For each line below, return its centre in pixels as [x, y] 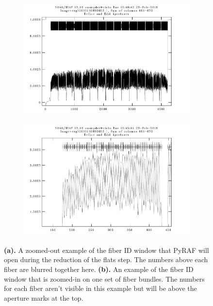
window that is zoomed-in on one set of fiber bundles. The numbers [104, 278]
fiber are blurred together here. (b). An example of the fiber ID [99, 269]
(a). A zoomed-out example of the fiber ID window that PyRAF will [106, 250]
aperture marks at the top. [44, 297]
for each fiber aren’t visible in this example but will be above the [100, 288]
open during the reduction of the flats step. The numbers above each [106, 259]
